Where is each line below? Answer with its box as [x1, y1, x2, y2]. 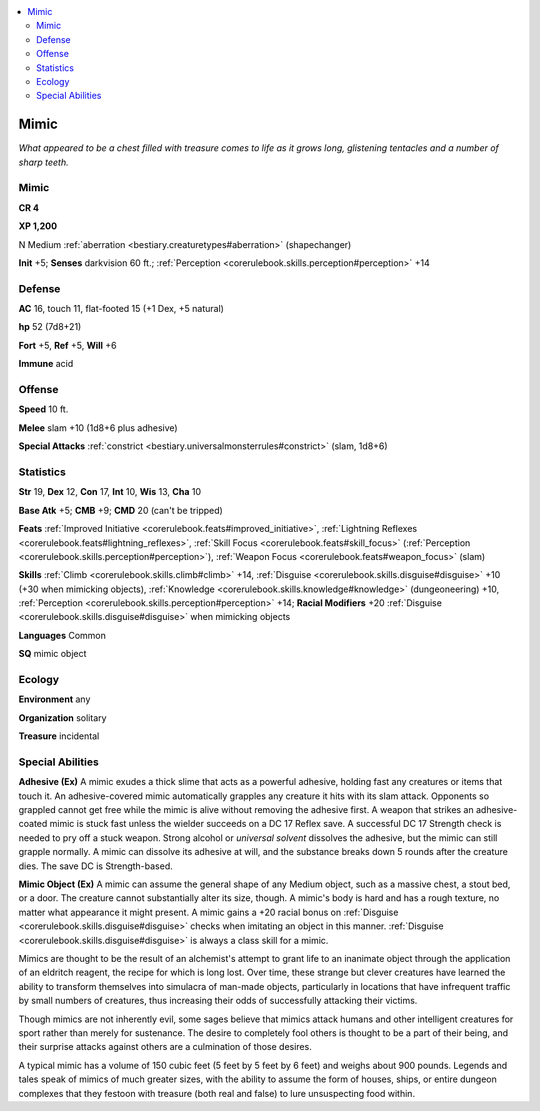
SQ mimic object [18, 648, 87, 660]
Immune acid [18, 358, 74, 370]
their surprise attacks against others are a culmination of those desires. [18, 1041, 312, 1053]
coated [18, 818, 48, 830]
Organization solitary [18, 711, 107, 724]
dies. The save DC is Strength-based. [18, 860, 174, 872]
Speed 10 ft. [18, 403, 69, 415]
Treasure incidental [18, 730, 100, 742]
